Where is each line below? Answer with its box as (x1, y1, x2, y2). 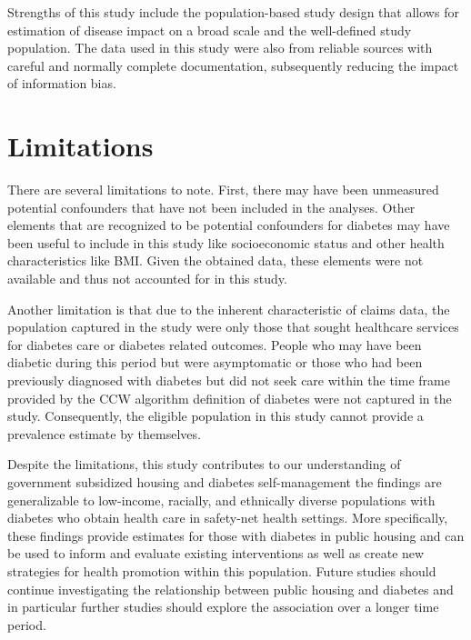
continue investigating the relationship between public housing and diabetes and (7, 579, 454, 598)
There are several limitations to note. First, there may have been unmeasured (7, 180, 439, 199)
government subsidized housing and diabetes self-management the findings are (7, 473, 442, 491)
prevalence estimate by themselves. (7, 424, 201, 443)
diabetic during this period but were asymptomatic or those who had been (7, 353, 423, 372)
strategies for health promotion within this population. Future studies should (7, 561, 436, 580)
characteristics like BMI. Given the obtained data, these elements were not (7, 251, 424, 270)
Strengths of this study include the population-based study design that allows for (7, 3, 459, 21)
